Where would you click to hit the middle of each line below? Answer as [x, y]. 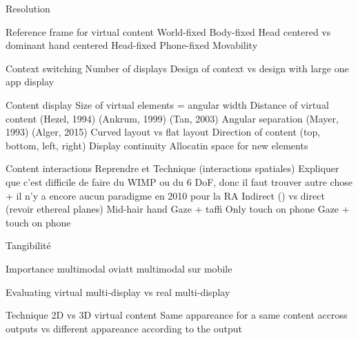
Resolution [28, 8]
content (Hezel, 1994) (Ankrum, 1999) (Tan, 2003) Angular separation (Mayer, [172, 118]
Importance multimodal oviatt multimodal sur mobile [119, 268]
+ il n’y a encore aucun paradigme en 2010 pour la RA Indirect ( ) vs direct [165, 195]
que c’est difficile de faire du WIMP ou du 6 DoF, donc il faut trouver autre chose [179, 181]
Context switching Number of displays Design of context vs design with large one [177, 68]
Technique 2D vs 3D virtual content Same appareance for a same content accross [177, 315]
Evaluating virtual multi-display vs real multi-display [118, 291]
